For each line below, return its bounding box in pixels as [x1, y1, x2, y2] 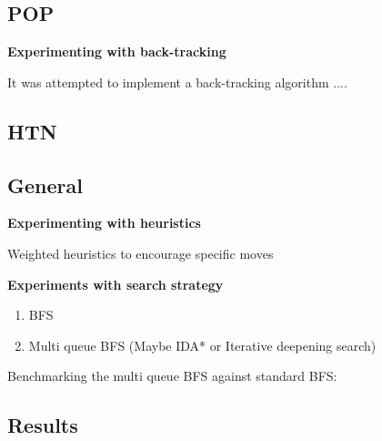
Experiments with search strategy [7, 274, 224, 293]
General [7, 170, 83, 199]
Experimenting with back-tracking [7, 42, 226, 61]
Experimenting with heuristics [7, 213, 201, 232]
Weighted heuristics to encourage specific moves [7, 243, 274, 262]
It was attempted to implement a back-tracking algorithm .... [7, 72, 347, 91]
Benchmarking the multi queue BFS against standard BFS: [7, 366, 337, 385]
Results [7, 411, 78, 439]
